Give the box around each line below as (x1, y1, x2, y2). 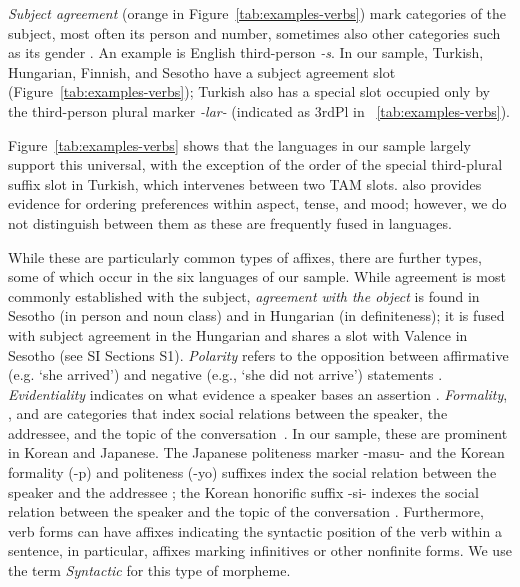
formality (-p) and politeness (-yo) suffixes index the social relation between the (8, 462, 497, 483)
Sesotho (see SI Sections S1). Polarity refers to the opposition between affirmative (8, 344, 509, 365)
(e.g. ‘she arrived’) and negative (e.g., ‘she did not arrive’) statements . (8, 364, 443, 385)
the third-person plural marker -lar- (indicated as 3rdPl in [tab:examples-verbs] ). (8, 100, 510, 121)
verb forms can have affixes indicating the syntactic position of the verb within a (8, 520, 502, 541)
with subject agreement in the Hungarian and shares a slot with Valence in (8, 324, 468, 345)
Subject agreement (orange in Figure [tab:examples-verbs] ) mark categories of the (8, 3, 507, 23)
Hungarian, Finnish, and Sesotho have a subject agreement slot (8, 61, 396, 82)
